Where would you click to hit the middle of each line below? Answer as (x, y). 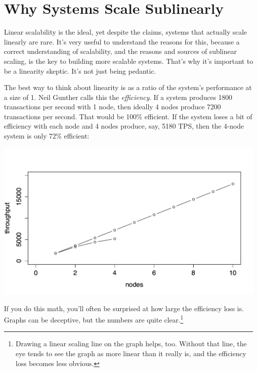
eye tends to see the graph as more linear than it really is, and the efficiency (131, 353)
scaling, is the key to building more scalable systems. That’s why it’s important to (128, 61)
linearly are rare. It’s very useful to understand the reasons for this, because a (122, 41)
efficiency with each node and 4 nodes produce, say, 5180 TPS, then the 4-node (124, 126)
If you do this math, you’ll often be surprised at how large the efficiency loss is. (124, 308)
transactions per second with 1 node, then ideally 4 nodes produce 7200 (112, 107)
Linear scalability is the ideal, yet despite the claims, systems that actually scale (126, 32)
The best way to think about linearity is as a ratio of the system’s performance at (128, 87)
